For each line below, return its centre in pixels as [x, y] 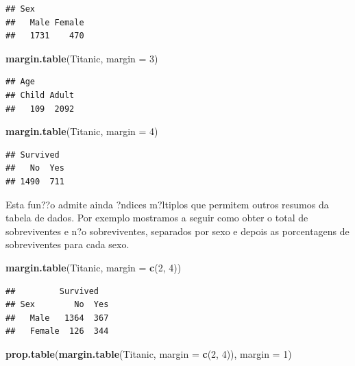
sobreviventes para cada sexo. [68, 244]
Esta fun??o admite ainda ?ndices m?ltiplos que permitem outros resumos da [167, 204]
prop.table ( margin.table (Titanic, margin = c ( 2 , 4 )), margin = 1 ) [149, 353]
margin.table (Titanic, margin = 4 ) [82, 131]
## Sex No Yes [57, 305]
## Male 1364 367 [57, 318]
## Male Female [45, 22]
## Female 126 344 [57, 331]
